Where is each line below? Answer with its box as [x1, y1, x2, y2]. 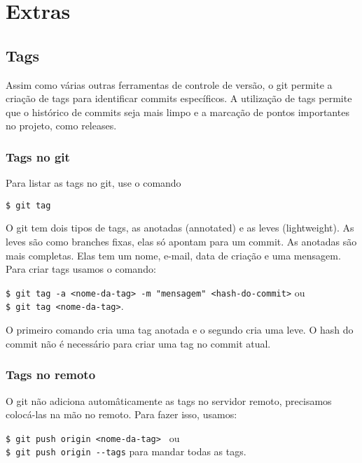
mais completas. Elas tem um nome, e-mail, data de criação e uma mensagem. [6, 248, 341, 262]
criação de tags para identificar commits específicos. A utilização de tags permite [6, 91, 352, 106]
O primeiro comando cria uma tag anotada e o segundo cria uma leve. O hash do [6, 322, 354, 337]
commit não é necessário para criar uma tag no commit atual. [6, 336, 271, 350]
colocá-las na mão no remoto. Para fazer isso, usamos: [6, 407, 237, 422]
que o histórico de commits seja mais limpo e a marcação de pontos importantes [6, 104, 349, 119]
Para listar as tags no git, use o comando [6, 176, 181, 190]
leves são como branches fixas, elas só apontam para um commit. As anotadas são [6, 234, 357, 249]
